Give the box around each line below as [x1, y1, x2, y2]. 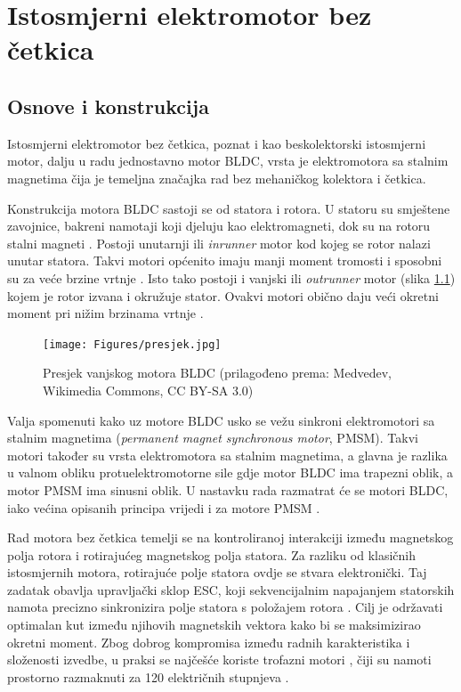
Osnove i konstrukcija [7, 92, 209, 119]
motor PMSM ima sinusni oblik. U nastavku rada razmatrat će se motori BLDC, [7, 480, 449, 499]
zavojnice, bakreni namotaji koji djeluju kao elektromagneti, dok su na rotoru [7, 216, 431, 235]
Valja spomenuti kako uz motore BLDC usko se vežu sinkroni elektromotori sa [7, 411, 435, 429]
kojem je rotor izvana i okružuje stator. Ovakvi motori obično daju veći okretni [7, 286, 439, 305]
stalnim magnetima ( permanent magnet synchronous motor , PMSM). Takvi [7, 428, 418, 447]
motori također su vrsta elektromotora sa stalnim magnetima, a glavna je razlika [7, 445, 448, 464]
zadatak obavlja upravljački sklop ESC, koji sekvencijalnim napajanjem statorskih [7, 580, 455, 598]
